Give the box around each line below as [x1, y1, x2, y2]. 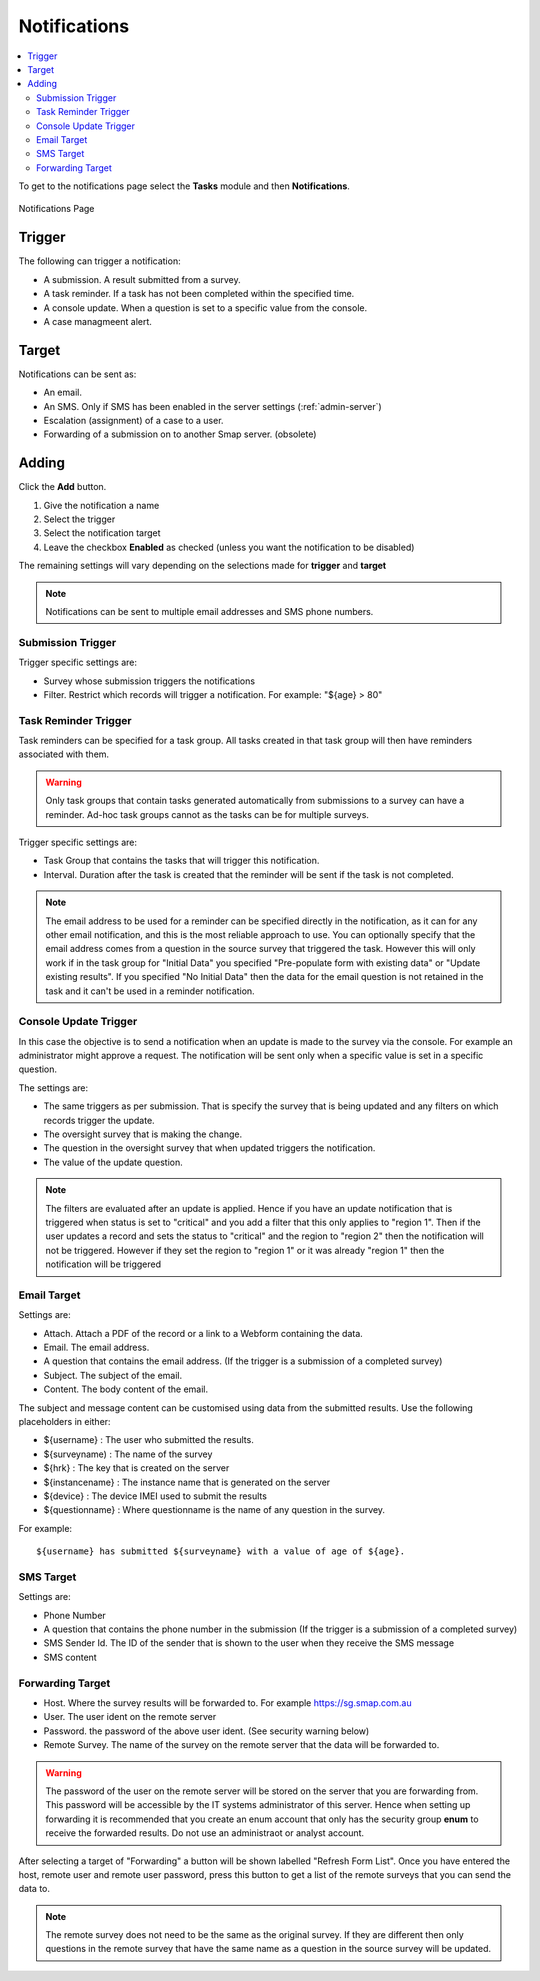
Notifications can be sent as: [18, 368, 137, 380]
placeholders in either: [18, 1416, 111, 1428]
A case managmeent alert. [43, 315, 152, 327]
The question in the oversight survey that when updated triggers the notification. [43, 1142, 376, 1154]
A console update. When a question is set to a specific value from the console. [43, 301, 368, 314]
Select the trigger [43, 513, 116, 525]
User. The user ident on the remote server [43, 1711, 217, 1723]
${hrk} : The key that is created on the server [43, 1462, 230, 1474]
